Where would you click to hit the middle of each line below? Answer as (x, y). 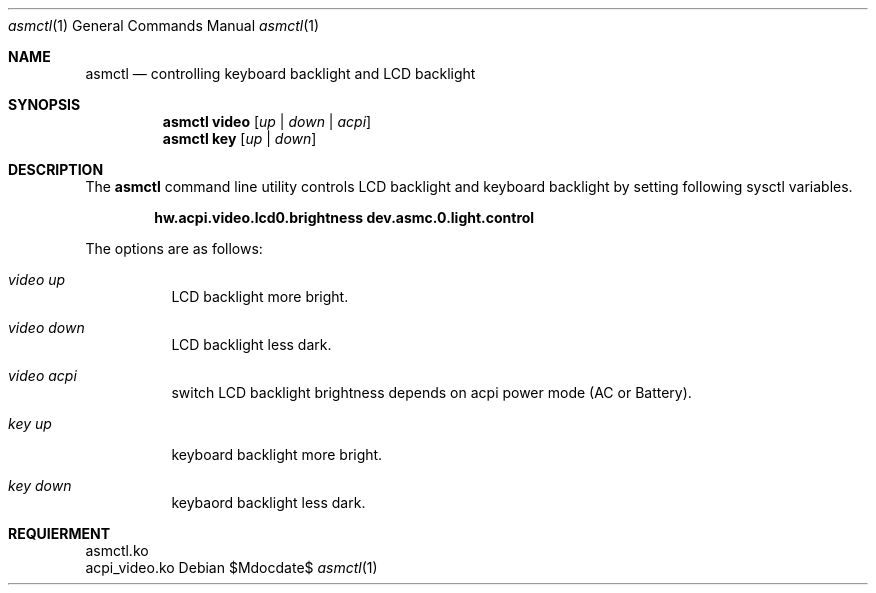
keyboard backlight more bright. (277, 454)
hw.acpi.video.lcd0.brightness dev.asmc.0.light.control (344, 217)
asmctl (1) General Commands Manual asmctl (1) (164, 25)
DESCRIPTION (56, 169)
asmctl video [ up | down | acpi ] (267, 121)
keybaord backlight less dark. (268, 502)
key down (40, 485)
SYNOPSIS (44, 104)
